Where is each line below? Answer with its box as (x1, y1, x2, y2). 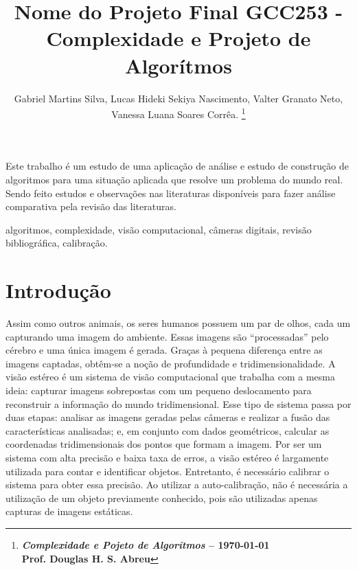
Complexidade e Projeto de (46, 24, 311, 52)
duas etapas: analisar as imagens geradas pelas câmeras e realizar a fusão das (5, 410, 330, 424)
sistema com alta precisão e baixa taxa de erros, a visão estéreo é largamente (5, 450, 329, 464)
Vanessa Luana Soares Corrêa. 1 (111, 105, 246, 121)
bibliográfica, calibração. (5, 236, 108, 250)
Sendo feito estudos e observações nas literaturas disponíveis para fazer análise (5, 185, 336, 200)
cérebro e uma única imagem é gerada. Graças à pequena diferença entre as (5, 343, 323, 357)
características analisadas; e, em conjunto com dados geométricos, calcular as (5, 423, 330, 437)
